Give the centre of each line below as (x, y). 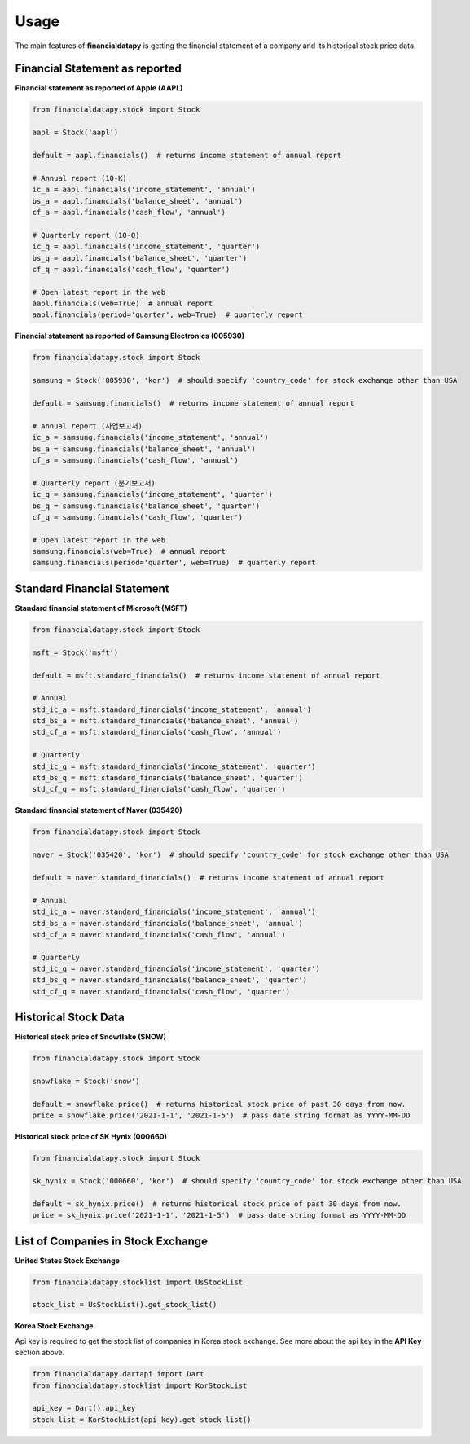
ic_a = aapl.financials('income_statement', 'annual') (144, 190)
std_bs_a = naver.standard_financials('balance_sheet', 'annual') (167, 923)
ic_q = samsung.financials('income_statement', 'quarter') (152, 494)
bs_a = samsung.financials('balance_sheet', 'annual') (144, 449)
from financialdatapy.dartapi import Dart (118, 1374)
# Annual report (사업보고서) (87, 426)
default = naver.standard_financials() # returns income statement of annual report (208, 877)
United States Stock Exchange (67, 1260)
